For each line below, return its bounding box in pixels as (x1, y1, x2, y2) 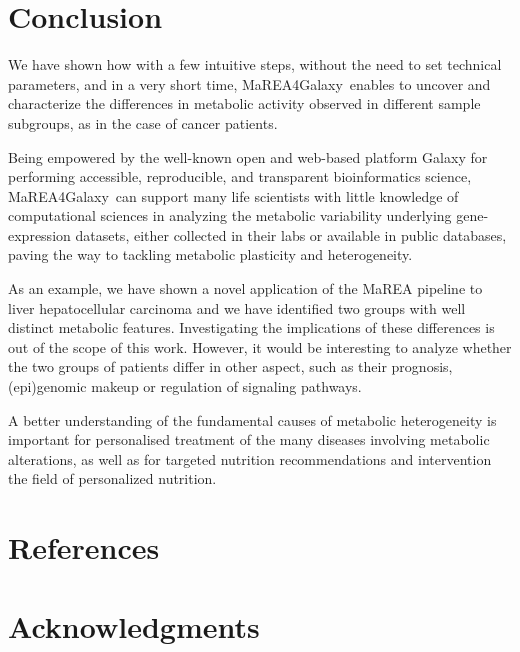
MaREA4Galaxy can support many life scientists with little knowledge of (8, 185, 459, 206)
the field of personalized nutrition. (8, 468, 217, 489)
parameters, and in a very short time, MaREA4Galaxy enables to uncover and (8, 73, 491, 94)
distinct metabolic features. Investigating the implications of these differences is (8, 317, 495, 338)
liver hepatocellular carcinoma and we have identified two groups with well (8, 297, 466, 318)
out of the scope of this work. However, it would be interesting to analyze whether (8, 336, 512, 357)
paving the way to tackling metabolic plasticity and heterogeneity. (8, 244, 413, 265)
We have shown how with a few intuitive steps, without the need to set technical (8, 54, 502, 75)
